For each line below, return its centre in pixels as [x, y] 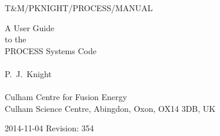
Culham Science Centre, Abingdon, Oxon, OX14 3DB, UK [110, 108]
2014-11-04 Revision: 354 [49, 128]
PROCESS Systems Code [51, 50]
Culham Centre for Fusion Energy [66, 97]
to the [16, 39]
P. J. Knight [28, 73]
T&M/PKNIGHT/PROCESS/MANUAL [79, 8]
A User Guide [30, 27]
